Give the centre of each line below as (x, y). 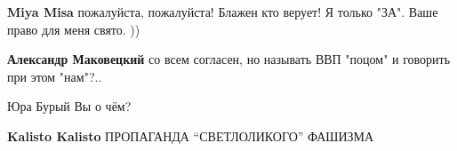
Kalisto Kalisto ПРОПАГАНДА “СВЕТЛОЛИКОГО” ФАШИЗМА (191, 135)
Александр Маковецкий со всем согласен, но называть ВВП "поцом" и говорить (229, 59)
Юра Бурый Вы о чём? (69, 106)
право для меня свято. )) (74, 29)
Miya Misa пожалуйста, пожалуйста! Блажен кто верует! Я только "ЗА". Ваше (223, 12)
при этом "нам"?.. (55, 76)
